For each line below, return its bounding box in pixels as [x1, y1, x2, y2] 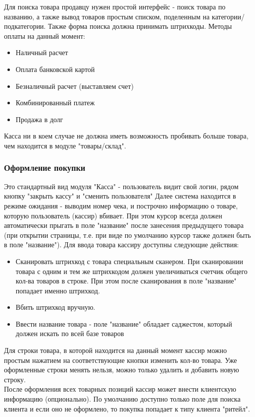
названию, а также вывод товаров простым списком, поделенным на [4, 11, 210, 21]
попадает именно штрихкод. [15, 285, 100, 295]
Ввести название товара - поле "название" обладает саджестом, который [15, 318, 232, 329]
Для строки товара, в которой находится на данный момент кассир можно [4, 345, 227, 355]
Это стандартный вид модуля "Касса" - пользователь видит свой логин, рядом [4, 181, 239, 191]
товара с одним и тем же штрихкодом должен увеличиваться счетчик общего [15, 266, 248, 276]
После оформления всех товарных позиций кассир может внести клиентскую [4, 384, 237, 394]
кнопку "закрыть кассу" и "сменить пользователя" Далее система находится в [4, 191, 236, 201]
